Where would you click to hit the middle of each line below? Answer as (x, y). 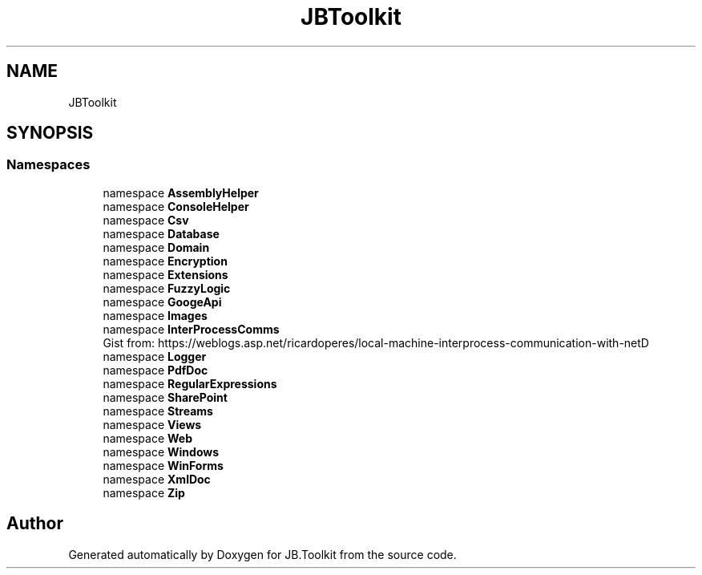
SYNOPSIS (50, 133)
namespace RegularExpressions (190, 383)
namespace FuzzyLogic (167, 288)
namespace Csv (146, 220)
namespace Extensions (165, 274)
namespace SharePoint (165, 397)
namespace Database (161, 233)
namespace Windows (161, 451)
